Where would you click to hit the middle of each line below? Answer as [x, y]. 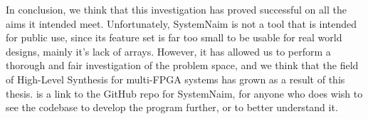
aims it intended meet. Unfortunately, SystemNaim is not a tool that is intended [182, 23]
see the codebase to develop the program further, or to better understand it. [172, 107]
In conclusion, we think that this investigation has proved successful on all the [176, 9]
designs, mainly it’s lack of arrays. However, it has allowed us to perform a [168, 51]
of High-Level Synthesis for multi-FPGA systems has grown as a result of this [175, 79]
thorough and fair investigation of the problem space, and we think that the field [182, 65]
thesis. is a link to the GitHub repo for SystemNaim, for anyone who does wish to [184, 93]
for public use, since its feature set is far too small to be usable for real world [174, 37]
